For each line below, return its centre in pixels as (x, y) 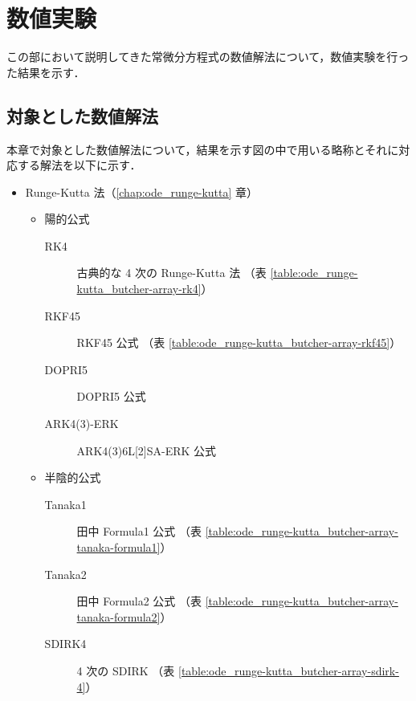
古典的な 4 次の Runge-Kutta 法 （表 (171, 273)
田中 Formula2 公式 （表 (139, 601)
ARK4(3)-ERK (82, 424)
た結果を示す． (46, 72)
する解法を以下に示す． (79, 165)
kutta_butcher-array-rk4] (139, 289)
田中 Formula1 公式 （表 (139, 531)
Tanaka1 (65, 504)
